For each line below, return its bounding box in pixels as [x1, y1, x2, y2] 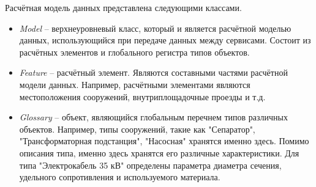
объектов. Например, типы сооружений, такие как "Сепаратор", [19, 122, 255, 135]
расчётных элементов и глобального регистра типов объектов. [19, 45, 250, 58]
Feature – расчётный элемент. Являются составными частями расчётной [19, 66, 288, 79]
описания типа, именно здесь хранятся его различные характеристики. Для [19, 146, 299, 159]
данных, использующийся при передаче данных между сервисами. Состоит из [19, 34, 311, 46]
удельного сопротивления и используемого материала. [19, 170, 220, 183]
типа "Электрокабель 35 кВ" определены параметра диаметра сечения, [19, 158, 282, 171]
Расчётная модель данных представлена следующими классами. [5, 1, 242, 13]
